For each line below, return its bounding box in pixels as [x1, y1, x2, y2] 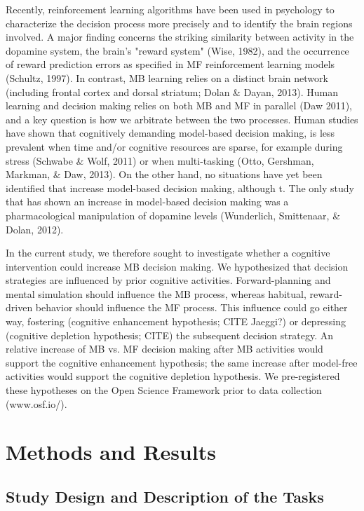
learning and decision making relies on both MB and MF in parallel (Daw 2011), [6, 98, 353, 113]
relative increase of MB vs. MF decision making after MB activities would [6, 341, 323, 356]
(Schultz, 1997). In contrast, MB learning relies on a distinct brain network [6, 70, 328, 85]
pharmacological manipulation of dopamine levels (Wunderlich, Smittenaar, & [6, 207, 341, 222]
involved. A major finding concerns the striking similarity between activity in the [6, 29, 354, 44]
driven [6, 300, 33, 315]
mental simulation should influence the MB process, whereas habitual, [6, 286, 306, 301]
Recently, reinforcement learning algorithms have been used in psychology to [6, 2, 335, 16]
